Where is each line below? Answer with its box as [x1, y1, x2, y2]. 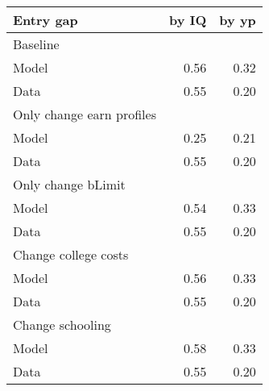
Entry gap [13, 10, 78, 29]
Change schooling [13, 315, 111, 334]
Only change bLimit [13, 175, 126, 193]
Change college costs [13, 245, 129, 264]
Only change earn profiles [13, 105, 156, 123]
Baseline [13, 35, 60, 53]
